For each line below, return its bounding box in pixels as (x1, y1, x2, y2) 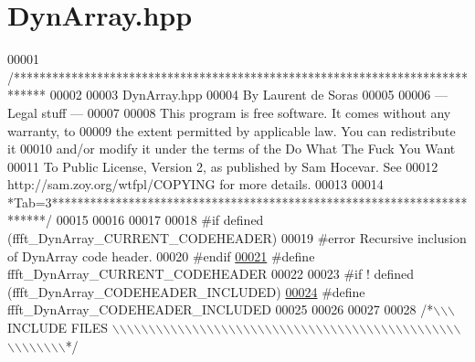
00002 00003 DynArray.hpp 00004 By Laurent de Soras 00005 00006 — (49, 85, 448, 104)
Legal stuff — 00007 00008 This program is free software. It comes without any (7, 102, 451, 122)
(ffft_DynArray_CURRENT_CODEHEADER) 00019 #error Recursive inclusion (7, 229, 467, 248)
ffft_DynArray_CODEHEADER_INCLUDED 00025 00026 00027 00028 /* (7, 300, 434, 319)
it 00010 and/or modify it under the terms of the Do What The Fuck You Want (7, 139, 456, 158)
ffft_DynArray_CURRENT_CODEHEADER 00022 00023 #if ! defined (7, 264, 415, 283)
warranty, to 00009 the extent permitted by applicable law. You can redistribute (7, 121, 456, 140)
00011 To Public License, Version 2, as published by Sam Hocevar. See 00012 (7, 156, 438, 176)
